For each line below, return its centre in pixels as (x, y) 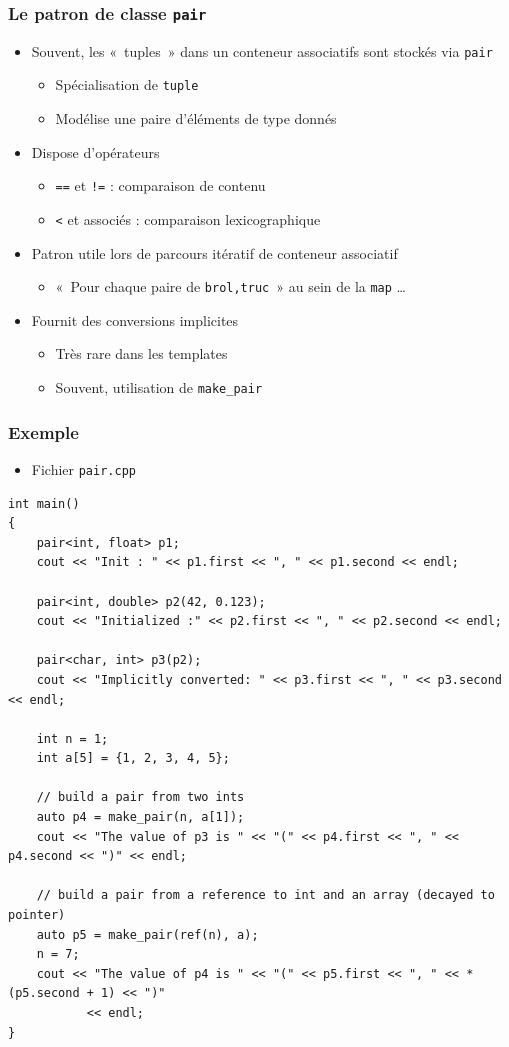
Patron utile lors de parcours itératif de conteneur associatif (214, 252)
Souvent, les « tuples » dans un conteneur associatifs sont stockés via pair (262, 50)
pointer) (37, 915)
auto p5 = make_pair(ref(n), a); (147, 934)
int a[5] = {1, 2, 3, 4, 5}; (133, 758)
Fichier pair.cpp (83, 468)
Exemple (43, 431)
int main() (44, 503)
